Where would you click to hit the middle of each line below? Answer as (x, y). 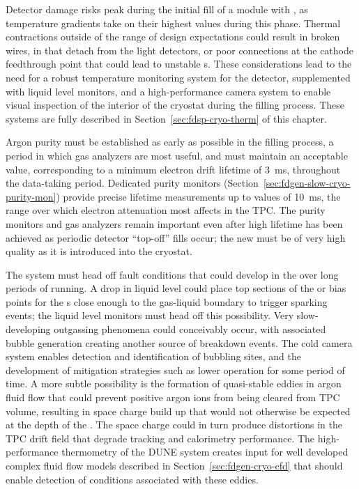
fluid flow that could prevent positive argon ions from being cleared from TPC (173, 397)
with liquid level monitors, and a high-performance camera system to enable (168, 91)
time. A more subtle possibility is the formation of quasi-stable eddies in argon (174, 383)
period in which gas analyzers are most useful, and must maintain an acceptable (177, 155)
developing (28, 329)
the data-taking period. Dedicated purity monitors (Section (132, 183)
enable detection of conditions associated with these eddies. (132, 479)
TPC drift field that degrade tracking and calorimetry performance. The (160, 438)
